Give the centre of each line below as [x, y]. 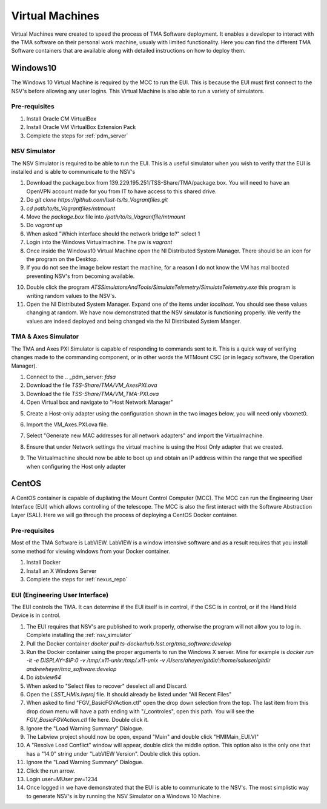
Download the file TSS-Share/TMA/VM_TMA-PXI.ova [93, 394]
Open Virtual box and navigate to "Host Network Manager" [100, 402]
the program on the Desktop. [62, 259]
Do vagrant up [45, 225]
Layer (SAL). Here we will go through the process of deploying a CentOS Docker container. [124, 515]
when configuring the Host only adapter [76, 466]
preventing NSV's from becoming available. [81, 276]
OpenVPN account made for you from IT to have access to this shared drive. [122, 191]
